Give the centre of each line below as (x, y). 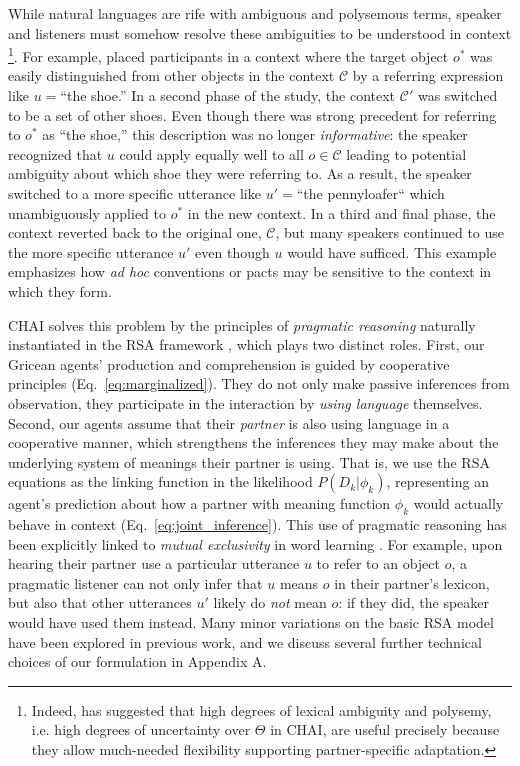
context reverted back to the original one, (135, 232)
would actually (458, 503)
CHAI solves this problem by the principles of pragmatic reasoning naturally (242, 324)
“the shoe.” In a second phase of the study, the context (228, 95)
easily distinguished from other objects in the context (171, 75)
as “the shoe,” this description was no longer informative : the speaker (255, 134)
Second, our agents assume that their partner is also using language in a (229, 422)
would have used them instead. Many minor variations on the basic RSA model (251, 622)
